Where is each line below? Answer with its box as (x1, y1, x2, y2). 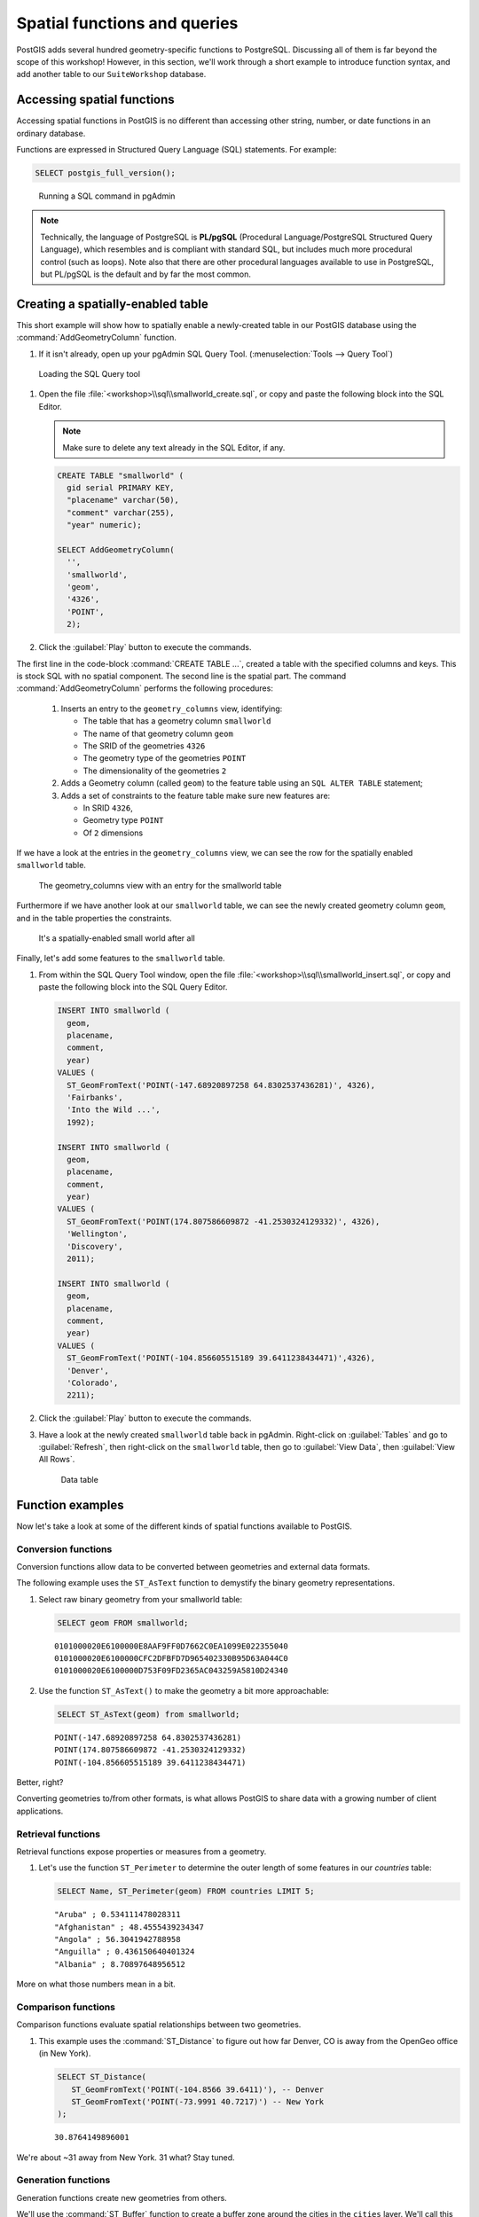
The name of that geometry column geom (82, 728, 234, 739)
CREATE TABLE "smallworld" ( (57, 470, 185, 481)
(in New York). (38, 2049, 91, 2059)
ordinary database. (16, 128, 86, 138)
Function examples (16, 1497, 124, 1512)
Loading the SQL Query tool (38, 369, 141, 380)
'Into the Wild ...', (67, 1105, 161, 1115)
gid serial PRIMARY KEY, (67, 482, 175, 492)
